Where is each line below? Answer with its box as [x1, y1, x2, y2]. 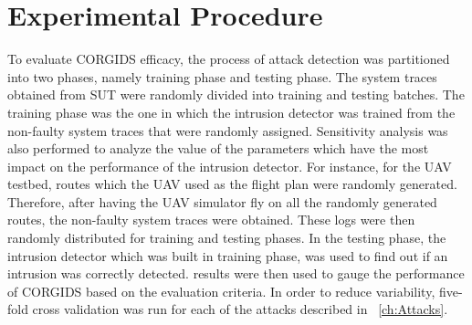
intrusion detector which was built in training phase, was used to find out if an [7, 246, 448, 265]
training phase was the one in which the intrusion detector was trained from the [7, 102, 456, 121]
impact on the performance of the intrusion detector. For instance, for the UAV [7, 156, 452, 175]
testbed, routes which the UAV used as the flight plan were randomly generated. [7, 174, 457, 194]
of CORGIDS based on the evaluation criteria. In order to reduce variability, [7, 281, 435, 300]
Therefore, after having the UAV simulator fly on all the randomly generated [7, 192, 437, 211]
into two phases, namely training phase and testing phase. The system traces [7, 67, 437, 86]
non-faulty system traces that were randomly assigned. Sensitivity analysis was [7, 121, 448, 140]
